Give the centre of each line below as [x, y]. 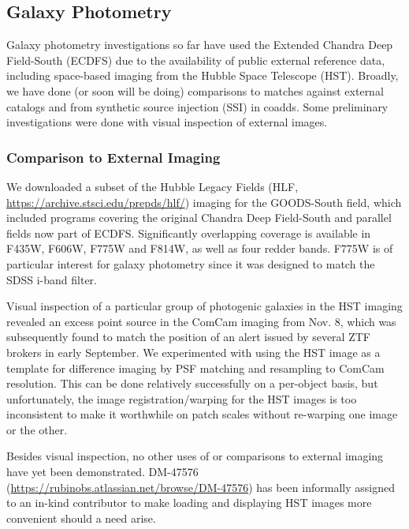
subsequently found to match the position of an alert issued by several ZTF [188, 337]
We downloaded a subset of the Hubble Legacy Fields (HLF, [152, 186]
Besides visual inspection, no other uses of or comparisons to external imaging [195, 456]
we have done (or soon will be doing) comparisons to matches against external [195, 90]
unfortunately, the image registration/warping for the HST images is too [182, 398]
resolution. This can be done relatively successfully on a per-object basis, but [192, 383]
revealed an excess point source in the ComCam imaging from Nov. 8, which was [201, 321]
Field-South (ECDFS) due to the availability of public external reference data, [196, 60]
